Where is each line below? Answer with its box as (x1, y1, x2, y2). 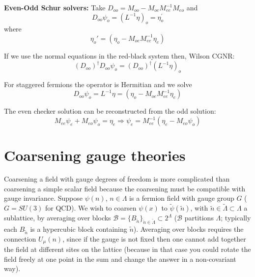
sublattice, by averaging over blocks (4, 213, 111, 223)
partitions (184, 213, 214, 223)
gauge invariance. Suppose (4, 193, 83, 203)
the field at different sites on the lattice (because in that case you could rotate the (4, 244, 251, 254)
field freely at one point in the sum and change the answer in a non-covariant (4, 253, 236, 264)
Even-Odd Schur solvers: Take (4, 2, 106, 12)
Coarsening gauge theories (4, 145, 186, 165)
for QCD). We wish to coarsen (45, 203, 137, 213)
